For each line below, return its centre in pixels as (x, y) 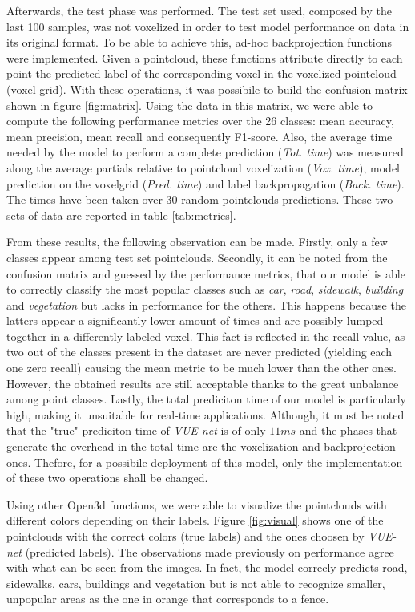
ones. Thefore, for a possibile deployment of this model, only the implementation (205, 462)
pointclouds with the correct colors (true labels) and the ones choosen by (185, 536)
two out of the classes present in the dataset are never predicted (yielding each (199, 352)
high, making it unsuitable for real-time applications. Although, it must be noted (205, 414)
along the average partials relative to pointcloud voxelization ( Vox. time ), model (203, 167)
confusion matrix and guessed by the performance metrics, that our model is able (206, 273)
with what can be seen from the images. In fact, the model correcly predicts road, (207, 567)
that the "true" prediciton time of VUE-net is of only (136, 430)
